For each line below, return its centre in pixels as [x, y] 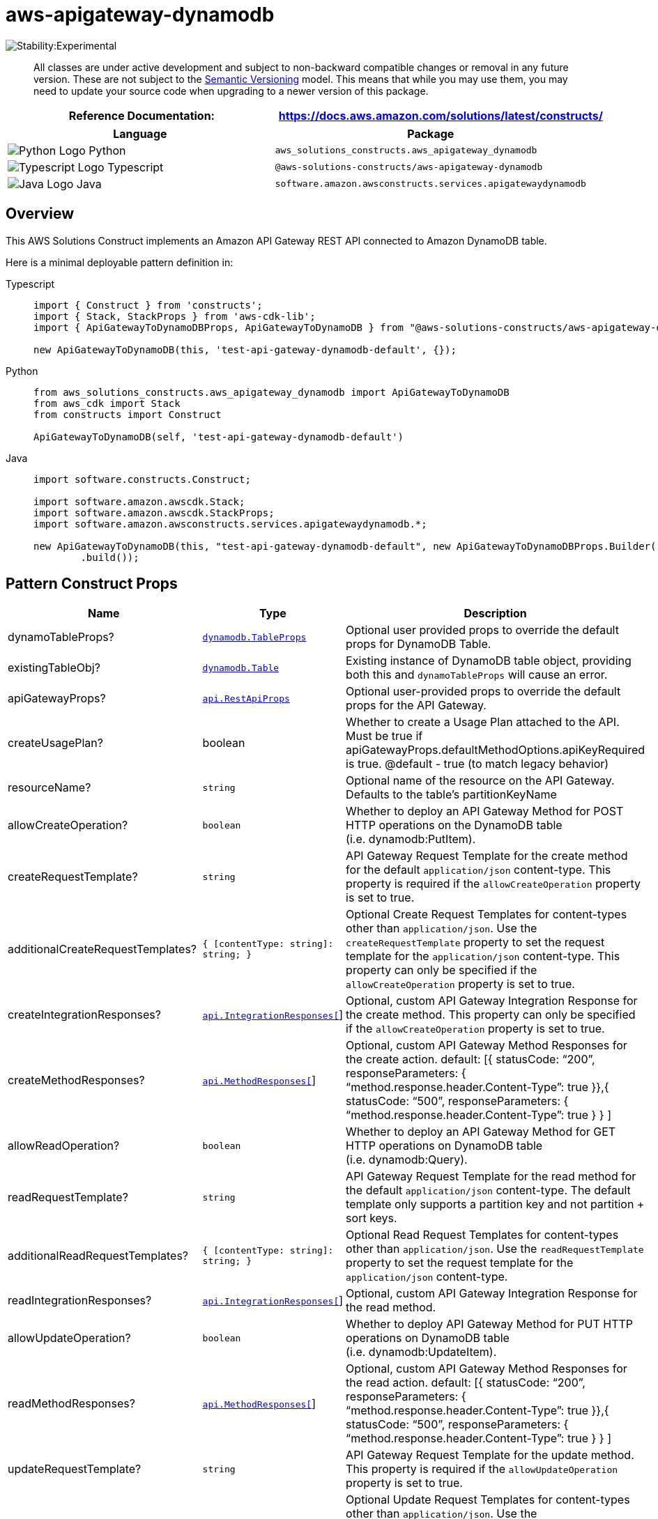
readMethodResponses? [71, 1404]
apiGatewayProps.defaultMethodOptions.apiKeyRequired [496, 750]
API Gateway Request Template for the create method [487, 856]
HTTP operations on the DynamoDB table [454, 825]
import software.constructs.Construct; [142, 479]
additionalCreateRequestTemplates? [102, 949]
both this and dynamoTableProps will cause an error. [477, 675]
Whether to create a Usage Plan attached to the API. [483, 722]
